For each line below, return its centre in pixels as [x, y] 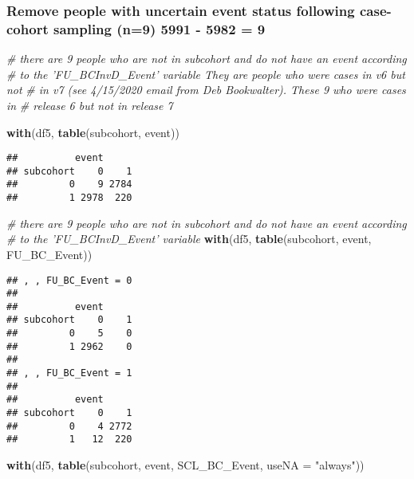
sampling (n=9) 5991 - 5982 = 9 [159, 28]
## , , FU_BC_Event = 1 [69, 373]
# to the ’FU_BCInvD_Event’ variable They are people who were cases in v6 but [206, 74]
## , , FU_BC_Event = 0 [69, 280]
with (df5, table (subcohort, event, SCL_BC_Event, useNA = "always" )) [185, 465]
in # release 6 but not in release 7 [90, 105]
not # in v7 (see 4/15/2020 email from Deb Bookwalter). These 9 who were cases [206, 90]
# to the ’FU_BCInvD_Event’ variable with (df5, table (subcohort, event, [189, 239]
